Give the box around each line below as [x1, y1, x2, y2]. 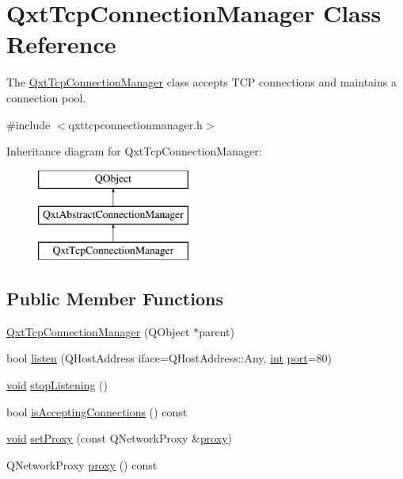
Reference [6, 28, 116, 60]
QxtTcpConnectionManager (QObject [6, 323, 190, 339]
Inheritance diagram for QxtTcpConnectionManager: [6, 143, 262, 159]
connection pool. [6, 89, 86, 105]
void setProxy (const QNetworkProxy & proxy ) [6, 430, 233, 446]
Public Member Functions [6, 286, 223, 311]
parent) [199, 323, 234, 339]
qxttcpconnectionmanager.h [68, 116, 203, 132]
